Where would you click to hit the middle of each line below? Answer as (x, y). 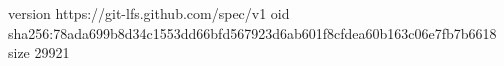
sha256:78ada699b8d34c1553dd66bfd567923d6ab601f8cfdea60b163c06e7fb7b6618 (252, 32)
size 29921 (39, 52)
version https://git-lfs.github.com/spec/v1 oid (149, 13)
